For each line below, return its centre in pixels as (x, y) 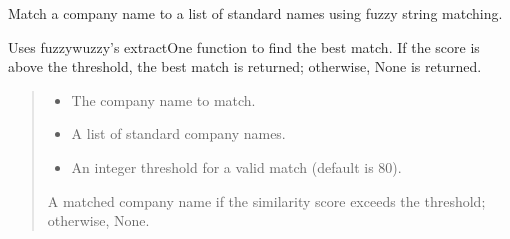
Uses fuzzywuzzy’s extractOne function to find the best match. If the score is (244, 46)
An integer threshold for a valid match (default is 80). (236, 166)
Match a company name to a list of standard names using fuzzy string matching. (255, 13)
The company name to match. (163, 99)
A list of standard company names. (178, 133)
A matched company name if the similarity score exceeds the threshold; (266, 200)
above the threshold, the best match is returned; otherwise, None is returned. (245, 66)
